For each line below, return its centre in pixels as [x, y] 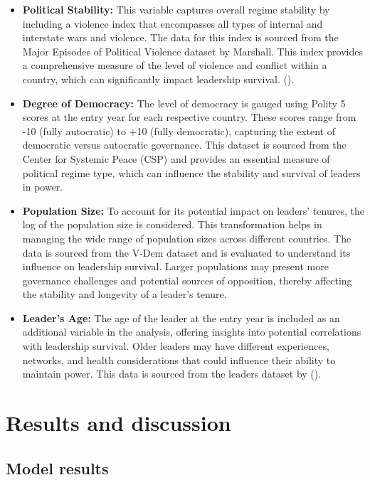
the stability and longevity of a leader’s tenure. [125, 294]
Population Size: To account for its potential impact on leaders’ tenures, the [193, 210]
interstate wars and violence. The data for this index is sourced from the [180, 37]
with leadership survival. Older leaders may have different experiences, [176, 346]
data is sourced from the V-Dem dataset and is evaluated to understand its [186, 252]
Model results [57, 468]
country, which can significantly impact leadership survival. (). [158, 79]
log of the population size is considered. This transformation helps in [172, 224]
